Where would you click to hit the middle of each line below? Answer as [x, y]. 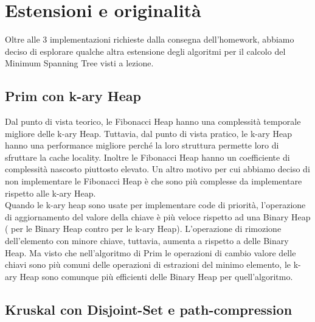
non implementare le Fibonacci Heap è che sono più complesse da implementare [154, 181]
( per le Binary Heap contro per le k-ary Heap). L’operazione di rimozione [143, 229]
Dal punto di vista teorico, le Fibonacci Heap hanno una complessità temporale [153, 121]
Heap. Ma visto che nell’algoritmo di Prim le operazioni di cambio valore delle [151, 252]
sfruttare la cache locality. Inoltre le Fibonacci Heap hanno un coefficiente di [147, 157]
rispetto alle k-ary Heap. [50, 193]
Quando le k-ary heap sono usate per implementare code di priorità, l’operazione [155, 205]
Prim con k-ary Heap [73, 96]
